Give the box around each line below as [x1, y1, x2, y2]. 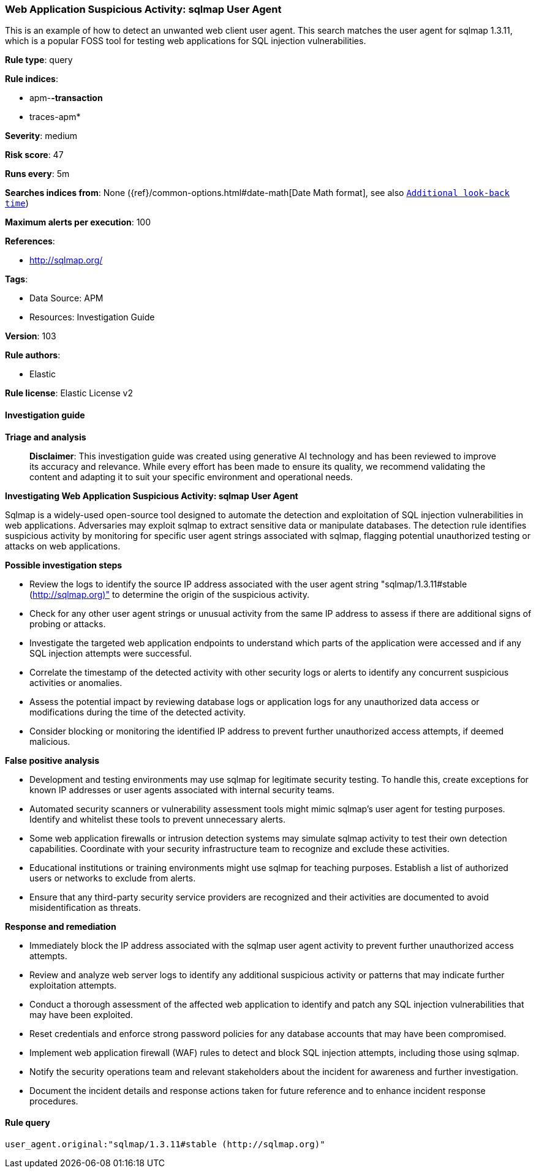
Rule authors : [5, 350, 61, 361]
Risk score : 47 [5, 149, 64, 160]
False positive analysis [5, 755, 99, 766]
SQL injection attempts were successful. [29, 647, 192, 658]
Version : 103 [5, 331, 56, 342]
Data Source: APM [29, 293, 104, 304]
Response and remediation [5, 921, 116, 932]
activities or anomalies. [29, 677, 123, 688]
